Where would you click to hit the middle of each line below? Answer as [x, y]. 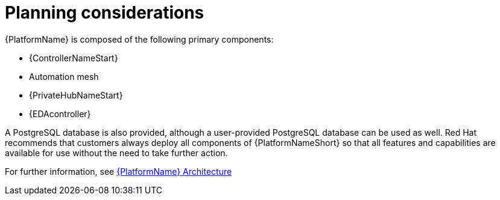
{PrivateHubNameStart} [76, 95]
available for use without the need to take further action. [116, 153]
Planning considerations [105, 13]
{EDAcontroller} [60, 114]
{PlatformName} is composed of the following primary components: [139, 39]
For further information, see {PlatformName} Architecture [119, 171]
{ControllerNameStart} [74, 58]
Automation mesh [64, 76]
